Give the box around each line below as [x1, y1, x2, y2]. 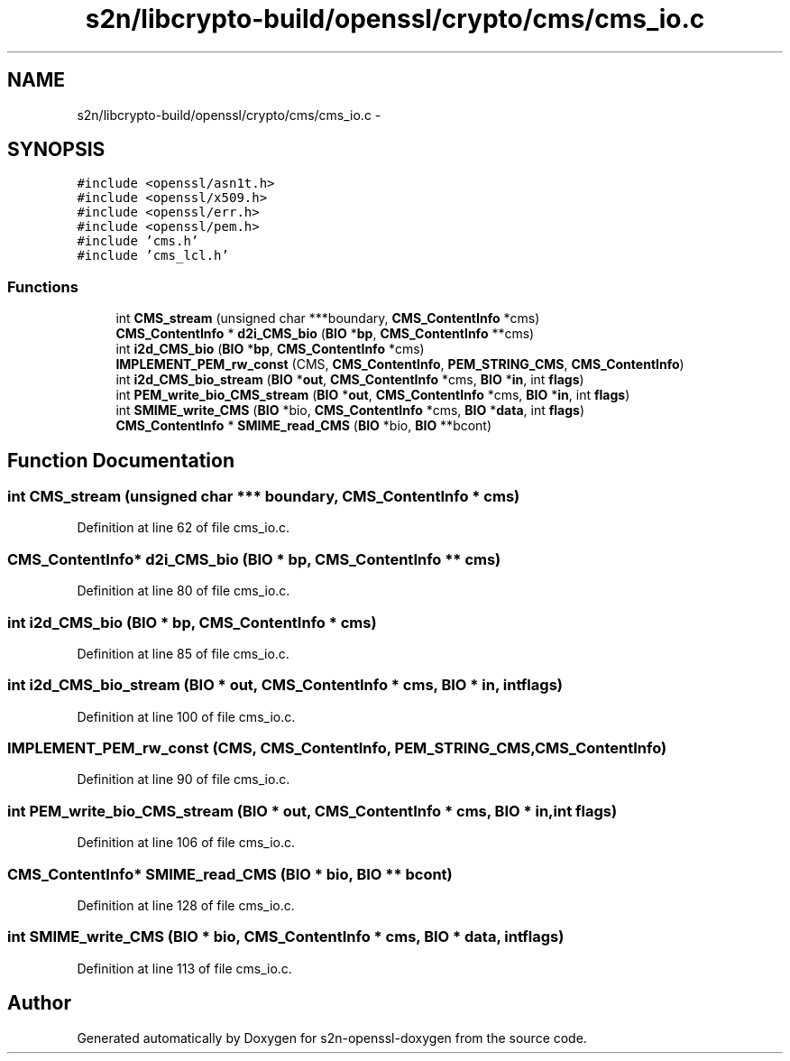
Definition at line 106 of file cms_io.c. [77, 835, 296, 851]
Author [7, 992, 71, 1015]
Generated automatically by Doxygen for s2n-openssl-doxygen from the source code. [77, 1029, 587, 1046]
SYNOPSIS [7, 138, 106, 161]
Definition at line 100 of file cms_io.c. [77, 708, 296, 724]
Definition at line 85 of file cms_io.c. [77, 645, 289, 661]
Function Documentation [7, 448, 234, 472]
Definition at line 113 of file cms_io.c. [77, 960, 292, 976]
